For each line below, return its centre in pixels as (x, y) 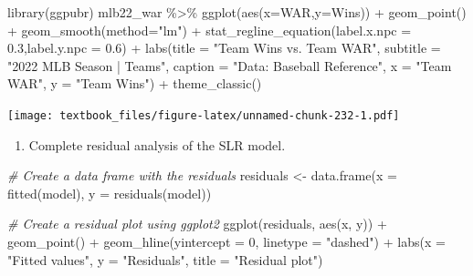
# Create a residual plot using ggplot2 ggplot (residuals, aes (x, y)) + (197, 224)
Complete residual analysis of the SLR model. (157, 144)
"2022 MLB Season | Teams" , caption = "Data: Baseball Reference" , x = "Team (230, 65)
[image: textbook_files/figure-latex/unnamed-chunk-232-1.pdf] (204, 115)
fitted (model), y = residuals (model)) (110, 193)
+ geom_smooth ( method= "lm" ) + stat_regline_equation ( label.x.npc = (210, 30)
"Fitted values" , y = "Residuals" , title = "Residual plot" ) (165, 259)
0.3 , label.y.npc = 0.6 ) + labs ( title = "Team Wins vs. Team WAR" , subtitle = (224, 48)
